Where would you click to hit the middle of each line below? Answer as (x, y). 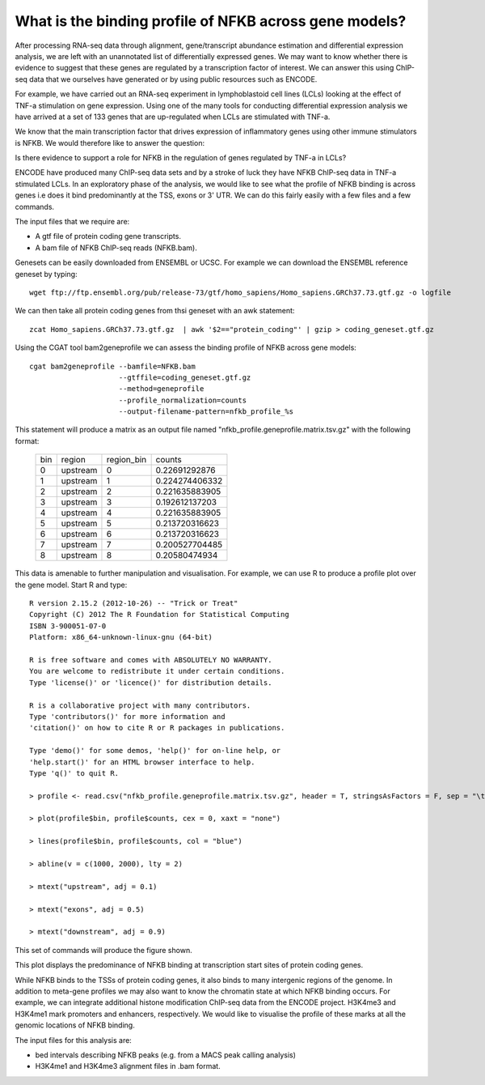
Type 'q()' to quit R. (74, 773)
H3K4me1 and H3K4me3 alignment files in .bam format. (128, 1066)
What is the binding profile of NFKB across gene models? (211, 21)
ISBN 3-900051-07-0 (68, 626)
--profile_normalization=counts (182, 400)
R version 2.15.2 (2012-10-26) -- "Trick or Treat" (134, 604)
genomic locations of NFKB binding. (75, 1025)
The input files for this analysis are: (74, 1040)
